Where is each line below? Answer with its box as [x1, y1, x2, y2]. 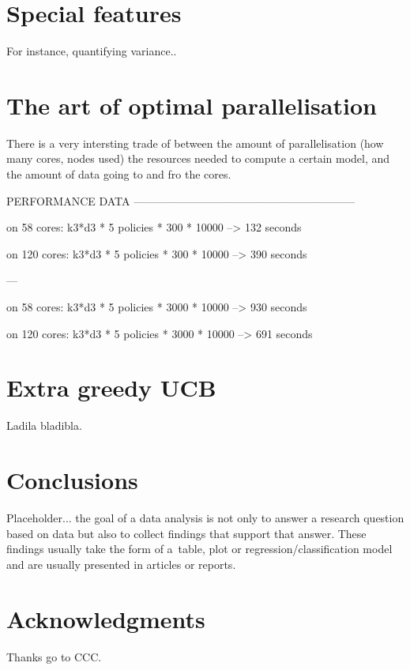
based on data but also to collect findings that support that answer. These [6, 525, 367, 541]
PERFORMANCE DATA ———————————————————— [6, 192, 355, 209]
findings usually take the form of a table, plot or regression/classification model [6, 540, 393, 557]
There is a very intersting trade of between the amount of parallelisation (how [6, 134, 384, 151]
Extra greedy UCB [6, 371, 216, 404]
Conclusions [6, 464, 138, 496]
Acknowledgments [6, 602, 205, 634]
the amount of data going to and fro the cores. [6, 166, 231, 183]
